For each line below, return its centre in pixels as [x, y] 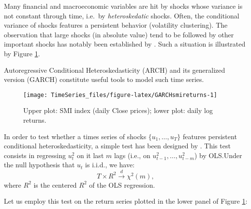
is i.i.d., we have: [110, 165]
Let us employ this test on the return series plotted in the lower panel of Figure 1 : [126, 201]
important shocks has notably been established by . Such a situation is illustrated [125, 44]
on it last [90, 155]
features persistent [210, 136]
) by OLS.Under [218, 155]
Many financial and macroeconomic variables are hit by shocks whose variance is [123, 6]
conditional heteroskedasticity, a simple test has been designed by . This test [117, 146]
